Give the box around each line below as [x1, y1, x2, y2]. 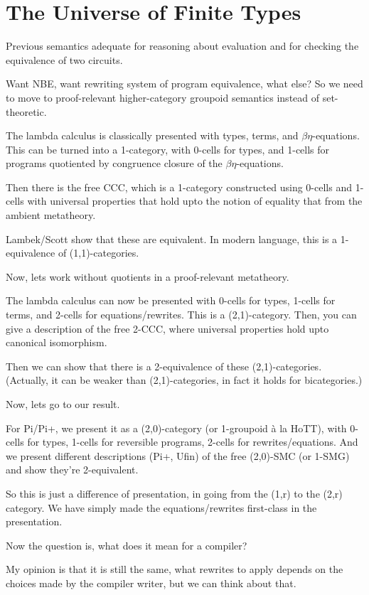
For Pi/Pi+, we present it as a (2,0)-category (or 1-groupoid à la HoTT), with [6, 420, 347, 435]
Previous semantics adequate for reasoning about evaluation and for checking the [6, 38, 359, 53]
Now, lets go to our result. [6, 397, 120, 411]
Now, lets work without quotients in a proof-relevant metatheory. [6, 269, 289, 284]
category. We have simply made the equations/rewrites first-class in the [6, 500, 317, 515]
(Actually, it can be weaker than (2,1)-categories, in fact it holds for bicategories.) [6, 372, 363, 387]
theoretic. [6, 104, 47, 119]
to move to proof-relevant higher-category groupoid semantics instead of [6, 90, 320, 104]
